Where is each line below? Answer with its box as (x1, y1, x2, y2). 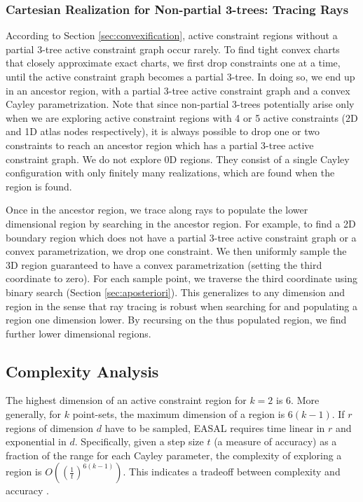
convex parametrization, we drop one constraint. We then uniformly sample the (6, 244, 347, 258)
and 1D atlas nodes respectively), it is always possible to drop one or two (6, 124, 320, 139)
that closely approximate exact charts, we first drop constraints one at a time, (6, 55, 341, 70)
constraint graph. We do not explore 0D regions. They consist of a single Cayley (6, 151, 350, 166)
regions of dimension (6, 420, 94, 435)
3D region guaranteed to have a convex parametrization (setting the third (6, 257, 322, 272)
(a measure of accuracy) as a (214, 434, 337, 449)
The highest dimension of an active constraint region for (6, 393, 247, 407)
